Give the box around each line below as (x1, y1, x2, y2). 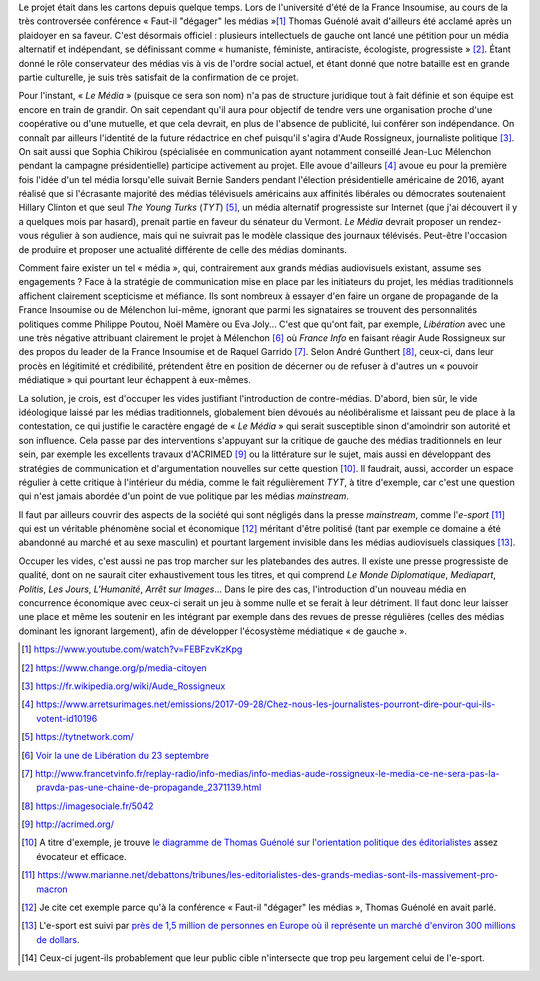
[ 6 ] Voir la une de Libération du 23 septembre (21, 749, 210, 761)
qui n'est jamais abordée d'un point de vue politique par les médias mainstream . (18, 490, 350, 502)
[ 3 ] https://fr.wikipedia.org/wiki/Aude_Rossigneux (21, 680, 226, 692)
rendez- (468, 215, 502, 227)
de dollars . (36, 933, 80, 945)
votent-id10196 (36, 712, 98, 724)
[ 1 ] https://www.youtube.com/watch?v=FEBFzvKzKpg (21, 643, 243, 655)
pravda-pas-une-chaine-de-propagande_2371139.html (36, 781, 262, 794)
